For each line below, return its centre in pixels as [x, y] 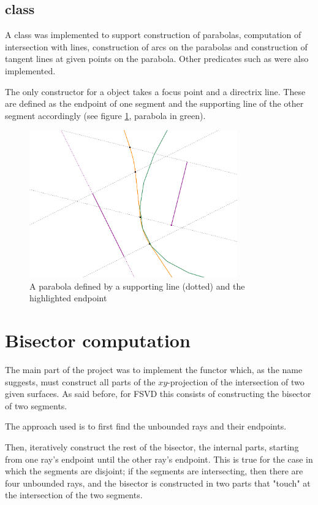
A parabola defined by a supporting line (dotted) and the [137, 286]
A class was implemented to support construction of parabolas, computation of [153, 35]
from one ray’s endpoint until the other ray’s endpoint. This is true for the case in [159, 459]
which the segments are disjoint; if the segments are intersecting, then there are [154, 471]
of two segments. [36, 405]
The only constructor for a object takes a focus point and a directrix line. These [155, 91]
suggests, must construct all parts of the [80, 381]
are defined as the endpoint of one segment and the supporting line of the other [154, 103]
